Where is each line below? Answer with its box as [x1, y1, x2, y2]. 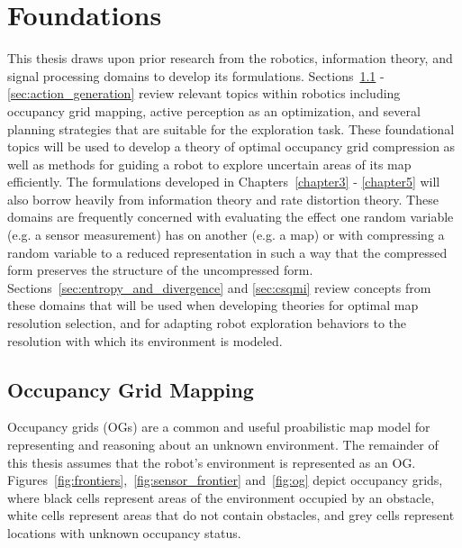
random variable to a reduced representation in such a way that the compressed [7, 242, 448, 261]
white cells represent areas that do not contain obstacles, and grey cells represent [7, 506, 455, 525]
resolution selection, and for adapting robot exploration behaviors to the [7, 314, 407, 333]
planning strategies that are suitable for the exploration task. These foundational [7, 119, 455, 138]
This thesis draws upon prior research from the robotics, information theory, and [7, 49, 453, 68]
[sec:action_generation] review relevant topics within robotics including [7, 84, 401, 103]
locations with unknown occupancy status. [7, 523, 241, 542]
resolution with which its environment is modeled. [7, 331, 283, 350]
